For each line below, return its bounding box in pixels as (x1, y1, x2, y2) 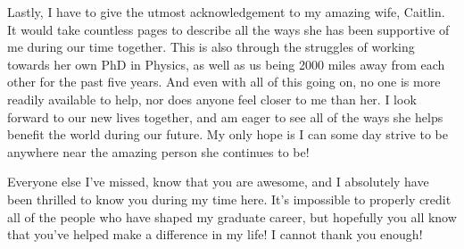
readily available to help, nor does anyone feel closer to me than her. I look (7, 89, 417, 108)
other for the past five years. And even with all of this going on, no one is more (7, 72, 441, 91)
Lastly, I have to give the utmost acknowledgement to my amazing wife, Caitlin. (7, 3, 445, 21)
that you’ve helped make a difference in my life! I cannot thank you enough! (7, 225, 423, 244)
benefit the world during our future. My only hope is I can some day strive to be (7, 125, 448, 144)
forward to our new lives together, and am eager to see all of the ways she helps (7, 107, 443, 126)
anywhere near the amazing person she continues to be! (7, 142, 310, 161)
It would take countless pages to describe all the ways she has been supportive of (7, 20, 450, 38)
